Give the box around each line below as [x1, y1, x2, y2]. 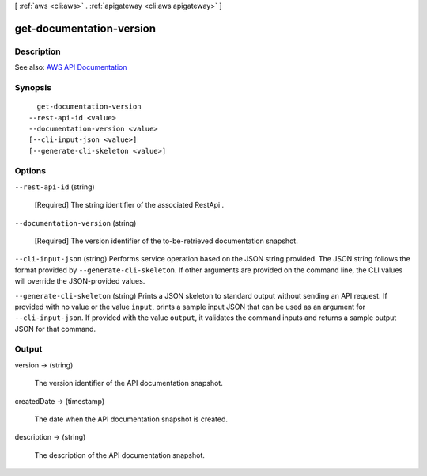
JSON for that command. [14, 324, 96, 333]
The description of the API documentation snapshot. [34, 450, 206, 459]
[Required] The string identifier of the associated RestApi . [34, 200, 225, 210]
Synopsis [14, 82, 51, 93]
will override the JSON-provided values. [14, 276, 145, 286]
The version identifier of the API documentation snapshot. [34, 379, 223, 388]
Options [14, 166, 47, 177]
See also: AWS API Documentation [14, 63, 127, 72]
